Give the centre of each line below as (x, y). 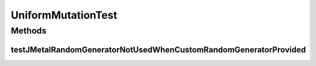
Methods (29, 31)
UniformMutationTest (64, 15)
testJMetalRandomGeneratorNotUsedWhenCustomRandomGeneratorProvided (159, 49)
